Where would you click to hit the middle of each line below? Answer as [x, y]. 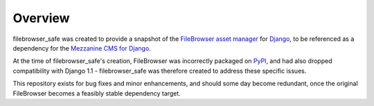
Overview [41, 18]
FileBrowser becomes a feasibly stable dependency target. [97, 93]
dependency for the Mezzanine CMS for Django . [82, 48]
